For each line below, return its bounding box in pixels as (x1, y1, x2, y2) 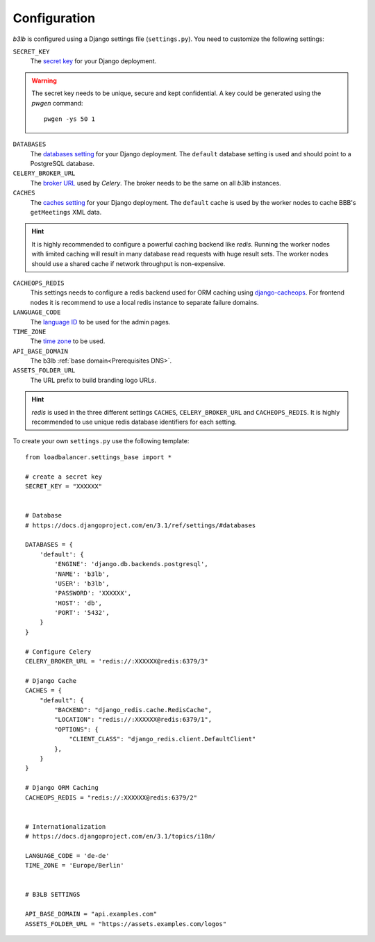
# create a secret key (25, 472, 103, 481)
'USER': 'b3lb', (54, 579, 110, 587)
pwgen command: (31, 99, 83, 107)
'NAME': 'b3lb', (54, 570, 110, 578)
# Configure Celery (25, 647, 92, 656)
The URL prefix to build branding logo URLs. (30, 376, 156, 384)
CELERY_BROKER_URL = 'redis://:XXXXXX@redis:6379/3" (25, 657, 208, 666)
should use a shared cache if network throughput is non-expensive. (31, 259, 226, 267)
